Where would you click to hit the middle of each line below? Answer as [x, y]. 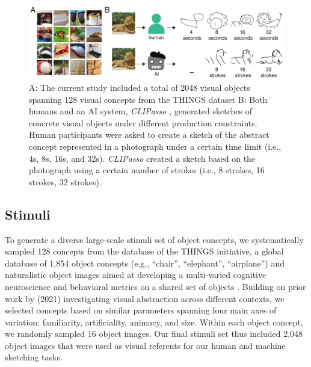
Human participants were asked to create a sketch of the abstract [149, 134]
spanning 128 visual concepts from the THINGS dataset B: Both [148, 99]
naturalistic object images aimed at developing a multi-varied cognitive [136, 275]
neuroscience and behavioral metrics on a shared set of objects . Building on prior [155, 286]
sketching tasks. [34, 357]
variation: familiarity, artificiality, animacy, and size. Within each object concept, [154, 322]
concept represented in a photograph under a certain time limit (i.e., [155, 146]
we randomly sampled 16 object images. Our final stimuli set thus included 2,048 [154, 334]
